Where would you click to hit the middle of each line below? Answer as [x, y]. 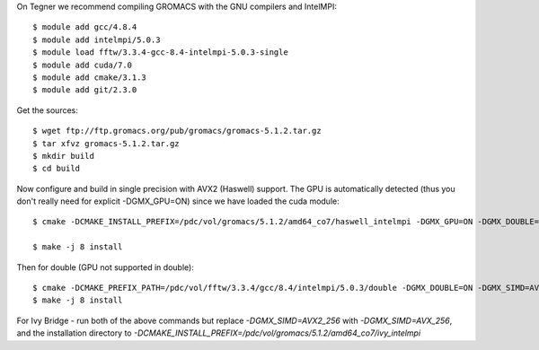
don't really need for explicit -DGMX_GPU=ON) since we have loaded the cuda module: [178, 201]
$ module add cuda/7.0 [83, 65]
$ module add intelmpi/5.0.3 [97, 39]
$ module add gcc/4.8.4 [85, 27]
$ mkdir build [63, 156]
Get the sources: [47, 110]
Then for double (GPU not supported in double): [106, 267]
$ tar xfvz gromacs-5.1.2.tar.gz [106, 143]
